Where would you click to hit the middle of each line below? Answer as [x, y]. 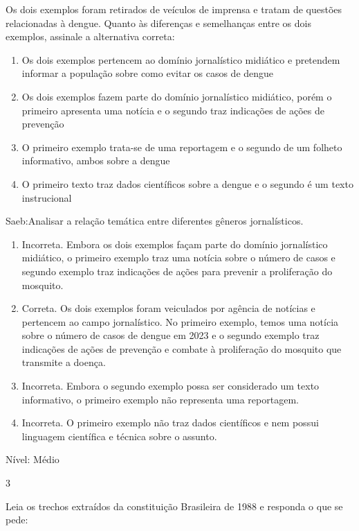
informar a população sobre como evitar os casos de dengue [148, 73]
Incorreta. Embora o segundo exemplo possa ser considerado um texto [171, 386]
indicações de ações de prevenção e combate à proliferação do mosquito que [182, 348]
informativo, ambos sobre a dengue [96, 160]
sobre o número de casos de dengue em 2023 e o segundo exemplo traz [171, 335]
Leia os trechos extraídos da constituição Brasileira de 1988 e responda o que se [174, 506]
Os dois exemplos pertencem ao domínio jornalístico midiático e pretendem [181, 59]
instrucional [47, 197]
